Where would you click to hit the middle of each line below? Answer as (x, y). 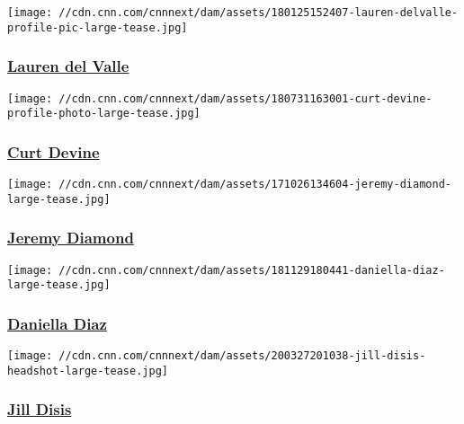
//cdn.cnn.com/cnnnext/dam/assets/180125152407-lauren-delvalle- (259, 13)
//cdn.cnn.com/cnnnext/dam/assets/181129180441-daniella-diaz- (252, 270)
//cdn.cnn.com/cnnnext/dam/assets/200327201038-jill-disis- (242, 356)
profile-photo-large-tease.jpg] (104, 114)
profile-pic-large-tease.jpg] (98, 27)
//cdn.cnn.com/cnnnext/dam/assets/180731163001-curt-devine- (245, 98)
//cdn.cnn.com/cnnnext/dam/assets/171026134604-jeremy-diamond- (255, 185)
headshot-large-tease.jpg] (88, 371)
